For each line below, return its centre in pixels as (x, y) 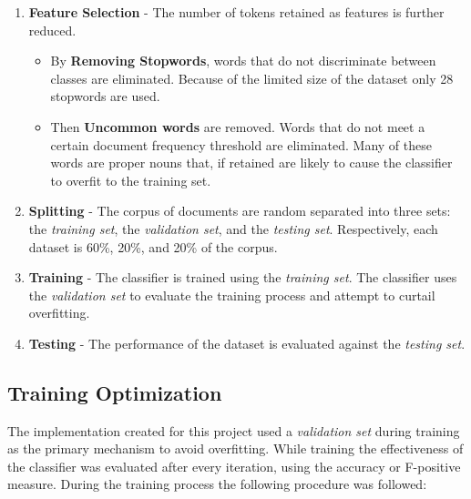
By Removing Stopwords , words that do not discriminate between (243, 61)
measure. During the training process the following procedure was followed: (217, 484)
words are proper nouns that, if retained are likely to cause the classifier (251, 163)
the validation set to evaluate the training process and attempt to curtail (232, 295)
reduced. (52, 30)
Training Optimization (115, 392)
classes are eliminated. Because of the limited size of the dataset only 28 (252, 78)
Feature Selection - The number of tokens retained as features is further (236, 12)
